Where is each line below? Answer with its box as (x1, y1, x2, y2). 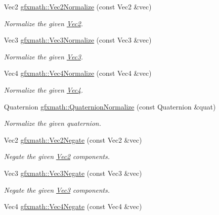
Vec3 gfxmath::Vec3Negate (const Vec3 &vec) (4, 167, 142, 178)
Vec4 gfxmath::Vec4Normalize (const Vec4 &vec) (4, 68, 152, 78)
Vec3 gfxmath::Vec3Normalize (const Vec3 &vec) (4, 35, 152, 45)
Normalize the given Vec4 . (4, 84, 83, 95)
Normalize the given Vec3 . (4, 51, 83, 61)
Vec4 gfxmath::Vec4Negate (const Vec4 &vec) (4, 201, 142, 212)
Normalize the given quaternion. (4, 118, 101, 128)
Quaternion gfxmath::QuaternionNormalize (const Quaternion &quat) (4, 101, 216, 111)
